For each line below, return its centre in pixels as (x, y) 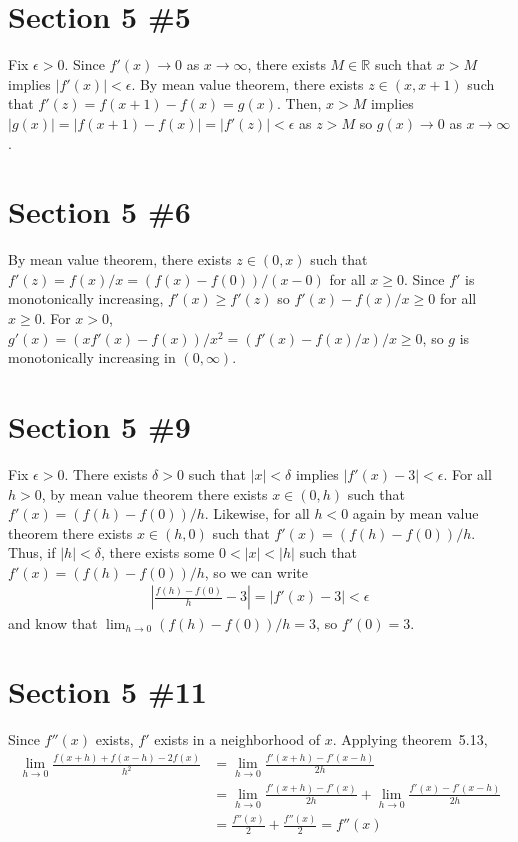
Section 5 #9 (99, 425)
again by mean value (415, 513)
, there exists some (157, 552)
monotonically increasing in (92, 357)
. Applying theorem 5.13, (410, 739)
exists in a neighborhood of (237, 739)
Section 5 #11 (107, 691)
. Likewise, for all (257, 513)
